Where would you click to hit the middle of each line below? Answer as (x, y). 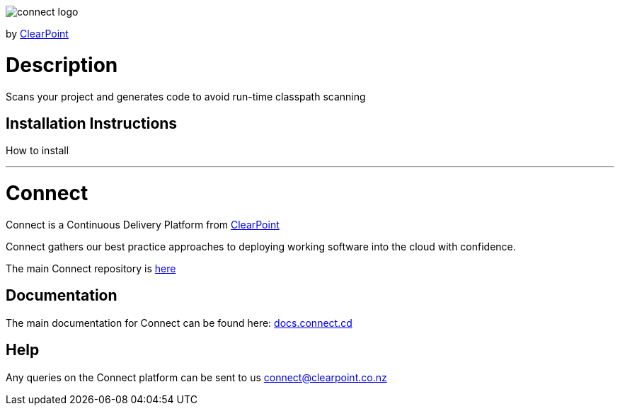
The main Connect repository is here (91, 268)
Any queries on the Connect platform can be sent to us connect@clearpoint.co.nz (196, 377)
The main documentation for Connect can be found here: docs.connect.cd (179, 323)
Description (62, 65)
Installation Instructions (92, 123)
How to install (38, 151)
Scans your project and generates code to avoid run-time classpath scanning (186, 96)
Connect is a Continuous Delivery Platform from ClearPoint (143, 224)
